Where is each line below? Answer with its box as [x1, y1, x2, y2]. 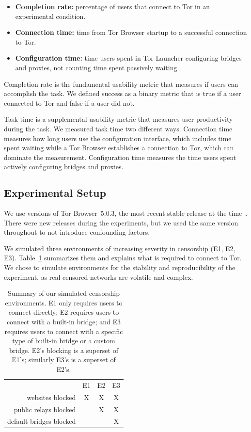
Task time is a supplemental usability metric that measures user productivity [4, 114, 233, 124]
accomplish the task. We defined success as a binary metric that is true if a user [4, 88, 241, 98]
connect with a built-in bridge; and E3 [6, 317, 121, 327]
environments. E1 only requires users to [5, 297, 123, 307]
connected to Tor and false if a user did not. [4, 97, 135, 108]
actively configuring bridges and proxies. [4, 161, 124, 172]
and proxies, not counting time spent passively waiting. [15, 62, 179, 72]
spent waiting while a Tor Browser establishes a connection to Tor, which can [4, 143, 234, 153]
